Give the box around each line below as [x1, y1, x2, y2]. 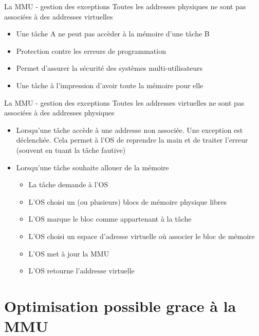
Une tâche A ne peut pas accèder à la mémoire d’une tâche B [16, 28, 210, 39]
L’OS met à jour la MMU [28, 248, 109, 259]
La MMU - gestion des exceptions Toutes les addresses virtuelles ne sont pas [4, 97, 245, 108]
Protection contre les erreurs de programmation [16, 45, 166, 56]
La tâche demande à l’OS [28, 179, 108, 190]
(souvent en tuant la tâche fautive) [16, 144, 126, 155]
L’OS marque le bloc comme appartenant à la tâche [28, 213, 192, 224]
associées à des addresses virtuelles [4, 11, 113, 22]
